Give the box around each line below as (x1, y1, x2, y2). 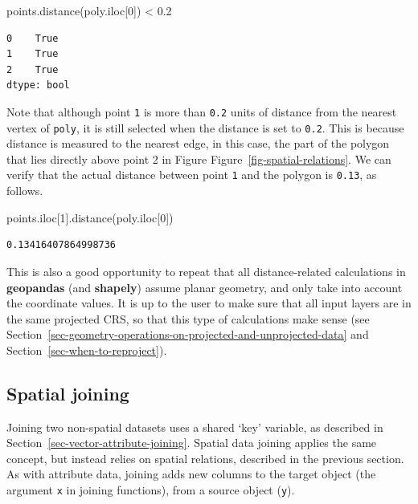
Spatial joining (6, 380, 129, 405)
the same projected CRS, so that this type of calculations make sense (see (6, 310, 370, 327)
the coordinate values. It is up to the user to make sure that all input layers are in (6, 295, 412, 311)
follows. (6, 182, 43, 199)
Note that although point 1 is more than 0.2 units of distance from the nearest (6, 103, 397, 120)
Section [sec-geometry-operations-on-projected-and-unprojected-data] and (6, 326, 369, 343)
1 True (6, 48, 59, 60)
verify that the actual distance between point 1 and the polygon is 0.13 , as (6, 166, 377, 183)
